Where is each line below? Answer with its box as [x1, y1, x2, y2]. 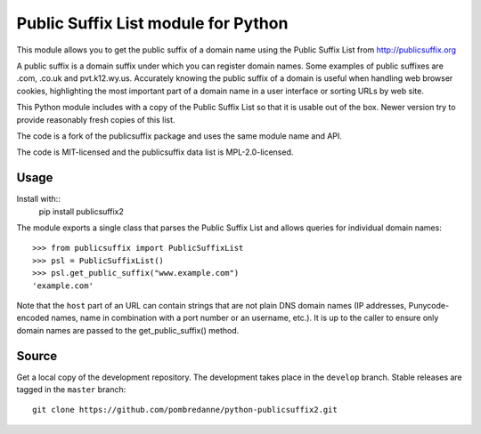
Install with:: [16, 194, 61, 205]
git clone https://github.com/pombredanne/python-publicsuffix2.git [32, 405, 338, 415]
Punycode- [408, 300, 450, 310]
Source [16, 348, 58, 364]
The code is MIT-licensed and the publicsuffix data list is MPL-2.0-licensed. [16, 147, 294, 157]
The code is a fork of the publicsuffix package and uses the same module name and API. [16, 130, 343, 141]
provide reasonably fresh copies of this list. [16, 114, 175, 125]
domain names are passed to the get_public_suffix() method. [16, 325, 240, 335]
